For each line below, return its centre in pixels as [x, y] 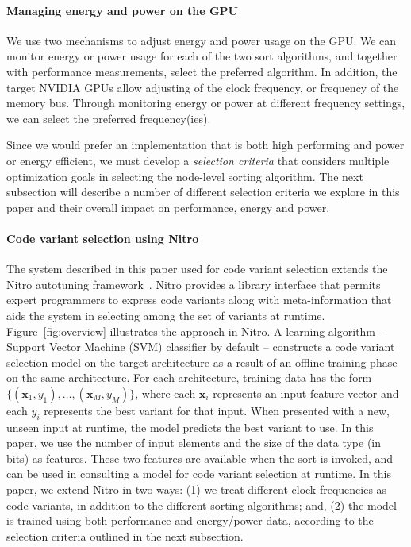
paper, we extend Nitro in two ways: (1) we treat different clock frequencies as [197, 489]
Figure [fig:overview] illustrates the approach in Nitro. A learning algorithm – [196, 331]
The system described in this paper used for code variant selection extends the [197, 269]
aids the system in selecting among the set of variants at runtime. [166, 315]
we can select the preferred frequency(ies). [109, 118]
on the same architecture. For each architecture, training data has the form [189, 378]
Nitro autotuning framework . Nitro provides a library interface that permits [194, 284]
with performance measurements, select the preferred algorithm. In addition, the [202, 71]
